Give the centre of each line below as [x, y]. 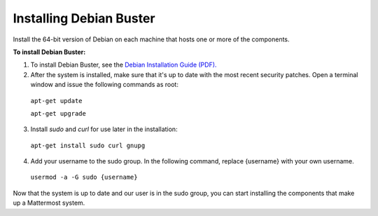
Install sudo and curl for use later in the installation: [104, 129]
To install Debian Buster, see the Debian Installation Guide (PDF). [124, 65]
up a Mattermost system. [49, 203]
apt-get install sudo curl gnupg [88, 145]
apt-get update [57, 101]
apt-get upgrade [58, 113]
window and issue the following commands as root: [104, 85]
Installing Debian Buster [84, 18]
